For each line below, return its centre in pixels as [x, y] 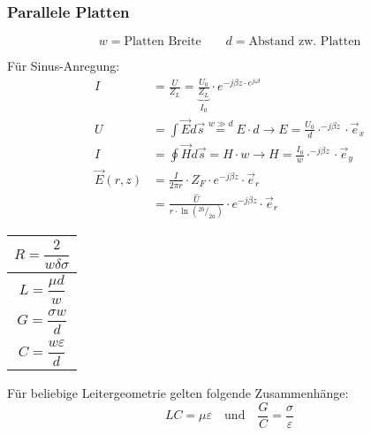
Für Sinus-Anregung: [64, 66]
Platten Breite [163, 42]
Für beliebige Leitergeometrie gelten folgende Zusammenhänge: [178, 393]
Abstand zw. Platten [305, 42]
